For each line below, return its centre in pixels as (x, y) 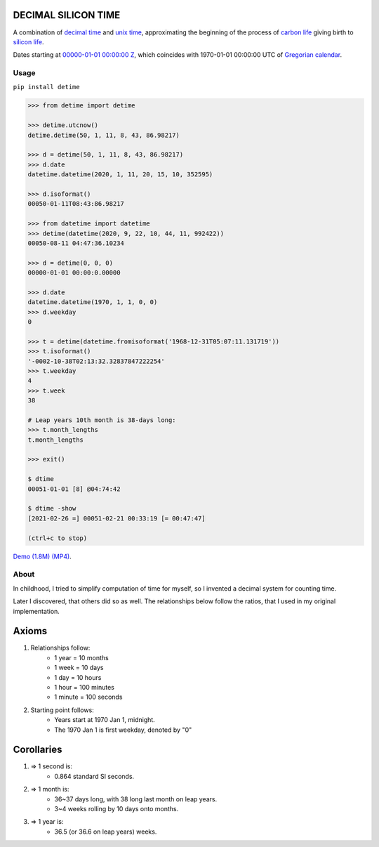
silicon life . (28, 41)
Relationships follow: (60, 648)
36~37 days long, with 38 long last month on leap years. (136, 799)
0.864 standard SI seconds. (94, 776)
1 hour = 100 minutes (85, 687)
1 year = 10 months (81, 657)
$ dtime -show (52, 508)
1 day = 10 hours (78, 677)
